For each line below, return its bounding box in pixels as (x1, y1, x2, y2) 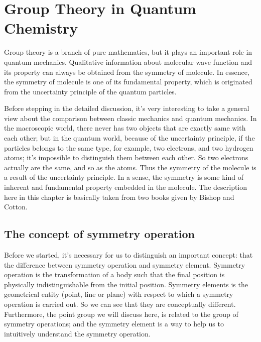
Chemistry (4, 18, 78, 38)
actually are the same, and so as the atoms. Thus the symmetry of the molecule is (4, 162, 256, 172)
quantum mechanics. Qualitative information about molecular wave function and (4, 56, 252, 67)
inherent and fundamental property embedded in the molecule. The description (4, 182, 247, 192)
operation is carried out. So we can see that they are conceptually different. (4, 298, 236, 309)
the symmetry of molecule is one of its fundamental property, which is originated (4, 76, 252, 87)
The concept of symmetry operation (4, 226, 195, 242)
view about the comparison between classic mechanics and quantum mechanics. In (4, 112, 257, 123)
